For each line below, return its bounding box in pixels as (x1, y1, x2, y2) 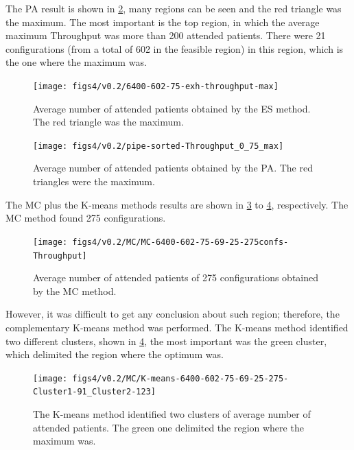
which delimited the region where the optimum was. (5, 347, 224, 362)
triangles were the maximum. (33, 174, 155, 189)
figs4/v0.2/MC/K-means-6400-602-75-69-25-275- (72, 373, 289, 383)
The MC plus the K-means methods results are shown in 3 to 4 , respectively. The (5, 197, 349, 211)
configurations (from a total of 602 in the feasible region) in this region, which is (5, 41, 344, 56)
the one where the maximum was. (5, 55, 147, 69)
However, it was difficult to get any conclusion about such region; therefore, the (5, 307, 340, 321)
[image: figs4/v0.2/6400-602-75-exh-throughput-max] (33, 81, 279, 91)
